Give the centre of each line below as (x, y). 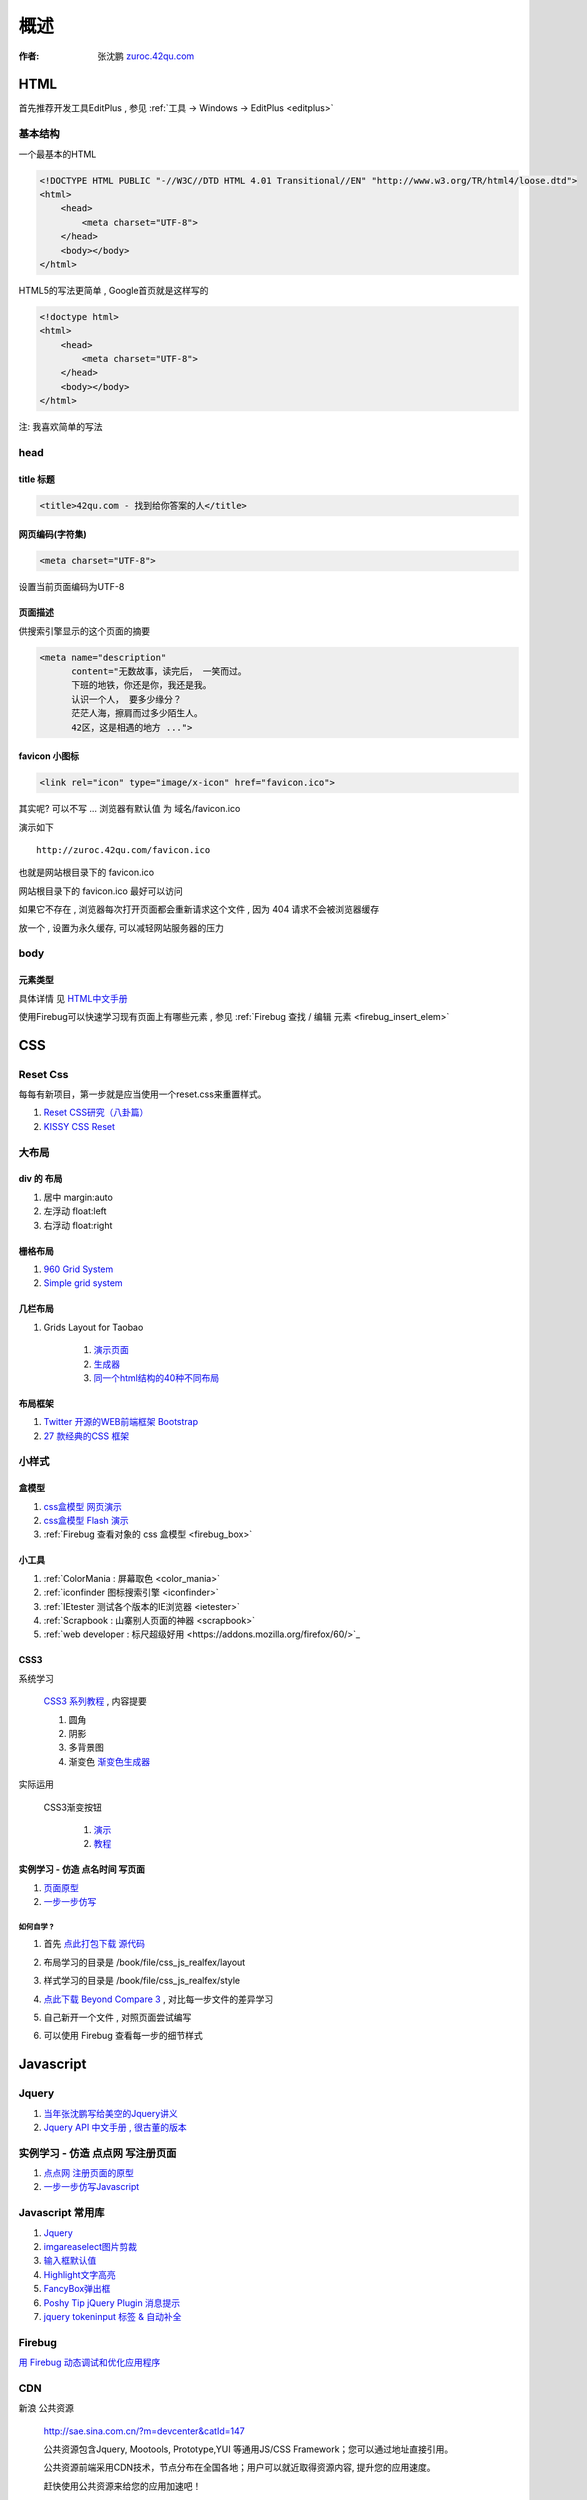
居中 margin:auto (78, 1197)
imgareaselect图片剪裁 (90, 2247)
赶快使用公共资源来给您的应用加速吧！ (122, 2486)
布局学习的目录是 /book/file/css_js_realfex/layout (144, 1962)
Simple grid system (83, 1283)
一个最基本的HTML (57, 154)
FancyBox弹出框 (77, 2289)
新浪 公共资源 (46, 2408)
